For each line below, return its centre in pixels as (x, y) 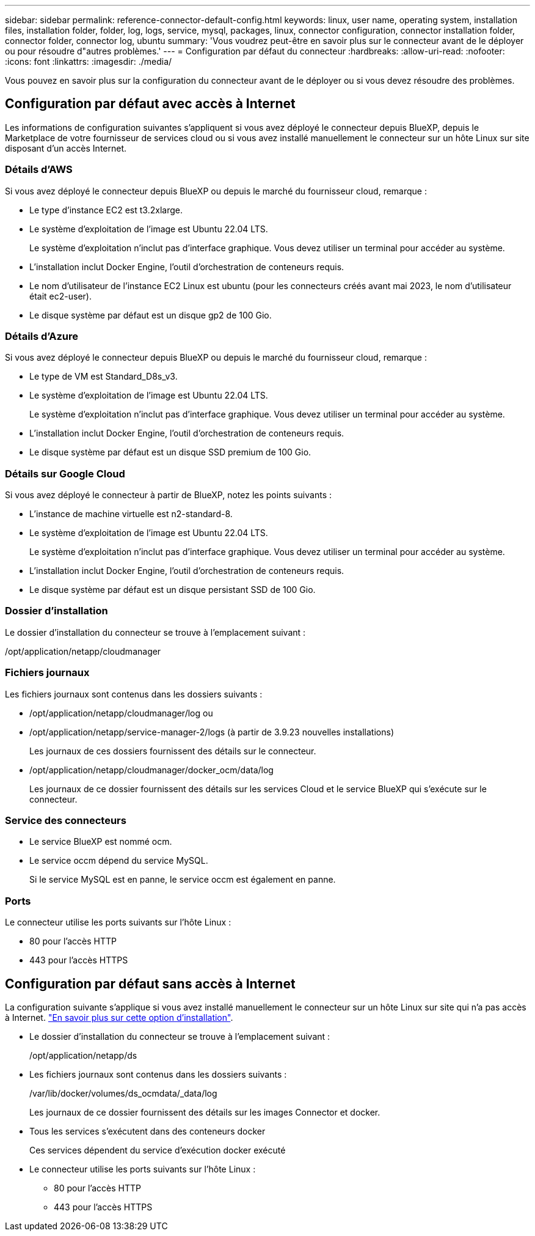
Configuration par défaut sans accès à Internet (150, 984)
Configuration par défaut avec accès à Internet (150, 104)
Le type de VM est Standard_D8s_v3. (104, 377)
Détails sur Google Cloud (65, 473)
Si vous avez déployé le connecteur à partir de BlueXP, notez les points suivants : (168, 495)
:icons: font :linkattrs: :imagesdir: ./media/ (89, 61)
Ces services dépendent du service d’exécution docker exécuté (158, 1150)
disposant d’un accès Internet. (66, 148)
